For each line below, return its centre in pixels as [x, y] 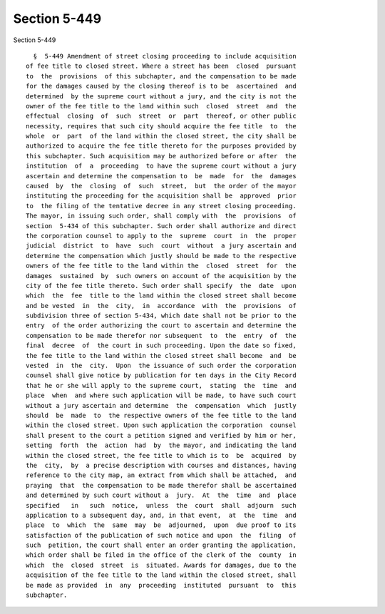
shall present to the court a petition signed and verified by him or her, [161, 435]
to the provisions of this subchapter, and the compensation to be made [161, 76]
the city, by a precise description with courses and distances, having [161, 465]
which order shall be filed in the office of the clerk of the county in [161, 555]
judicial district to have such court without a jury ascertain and [161, 246]
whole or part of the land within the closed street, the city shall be [161, 136]
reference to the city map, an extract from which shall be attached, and [161, 475]
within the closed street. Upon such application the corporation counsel [161, 425]
